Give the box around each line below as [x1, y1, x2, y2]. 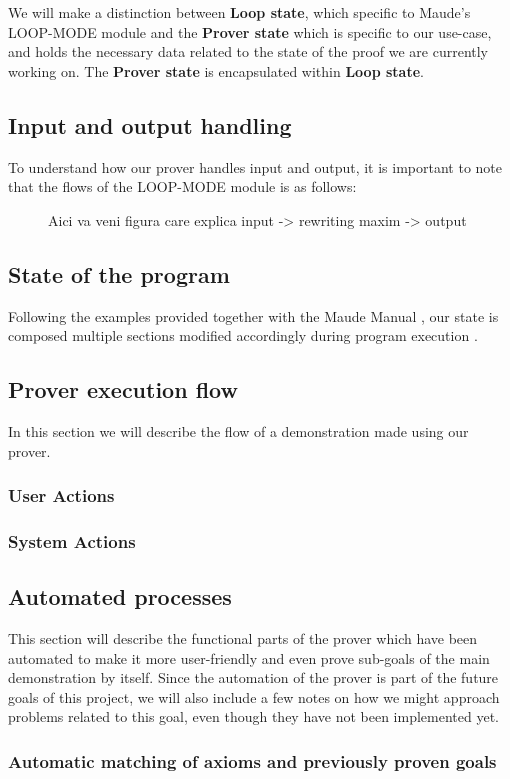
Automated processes [8, 581, 232, 612]
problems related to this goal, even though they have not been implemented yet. [8, 706, 499, 727]
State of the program [8, 258, 230, 289]
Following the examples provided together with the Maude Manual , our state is [8, 305, 499, 326]
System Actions [8, 528, 136, 553]
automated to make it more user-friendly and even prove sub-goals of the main [8, 647, 490, 668]
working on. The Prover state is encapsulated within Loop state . [8, 60, 424, 81]
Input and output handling [8, 109, 292, 140]
